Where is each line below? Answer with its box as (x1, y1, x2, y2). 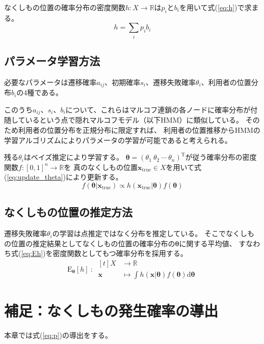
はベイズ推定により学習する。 (23, 152, 124, 162)
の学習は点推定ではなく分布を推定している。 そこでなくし (52, 228, 247, 239)
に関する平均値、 (179, 238, 236, 248)
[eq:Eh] (21, 248, 43, 259)
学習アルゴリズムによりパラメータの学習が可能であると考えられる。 (4, 134, 232, 145)
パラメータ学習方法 (4, 53, 100, 69)
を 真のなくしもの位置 (64, 161, 138, 172)
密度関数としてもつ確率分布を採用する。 (52, 248, 188, 259)
